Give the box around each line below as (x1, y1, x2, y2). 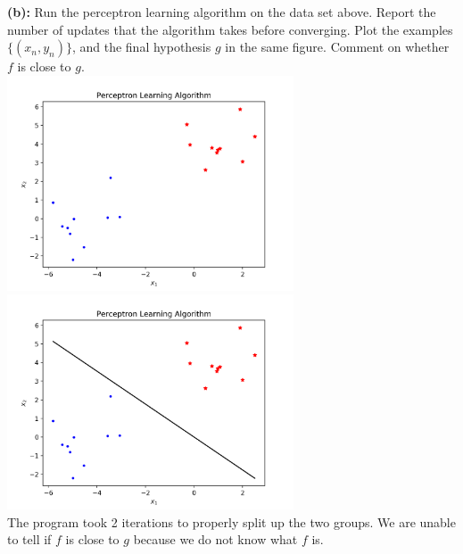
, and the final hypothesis (71, 37, 211, 56)
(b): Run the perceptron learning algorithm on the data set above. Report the (7, 3, 436, 21)
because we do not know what (133, 530, 298, 549)
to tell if (7, 530, 52, 549)
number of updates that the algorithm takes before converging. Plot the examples (7, 20, 453, 38)
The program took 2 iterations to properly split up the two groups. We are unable (7, 512, 456, 531)
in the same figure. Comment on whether (225, 37, 450, 56)
